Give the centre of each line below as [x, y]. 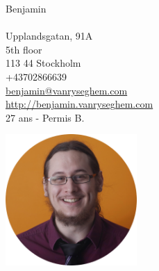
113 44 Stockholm [43, 63]
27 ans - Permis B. [45, 117]
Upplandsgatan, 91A [49, 36]
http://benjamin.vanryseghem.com [79, 104]
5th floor [24, 49]
